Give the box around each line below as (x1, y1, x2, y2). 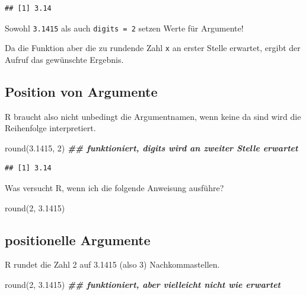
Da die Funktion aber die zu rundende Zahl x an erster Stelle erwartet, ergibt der (5, 42, 301, 54)
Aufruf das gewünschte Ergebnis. (5, 53, 124, 65)
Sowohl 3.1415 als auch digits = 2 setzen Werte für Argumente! (5, 21, 244, 34)
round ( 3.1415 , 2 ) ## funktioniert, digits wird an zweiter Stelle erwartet (5, 141, 298, 154)
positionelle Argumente (5, 230, 151, 249)
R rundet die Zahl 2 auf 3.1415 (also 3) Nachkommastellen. (5, 258, 220, 271)
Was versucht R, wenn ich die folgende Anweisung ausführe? (5, 182, 224, 194)
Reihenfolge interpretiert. (5, 122, 96, 134)
